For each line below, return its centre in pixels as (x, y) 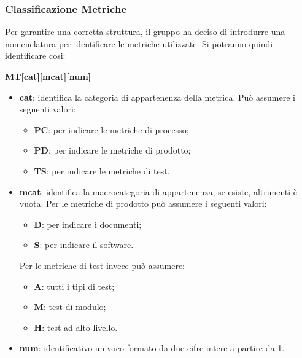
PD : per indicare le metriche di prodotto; (112, 150)
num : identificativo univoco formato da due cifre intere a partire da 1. (152, 348)
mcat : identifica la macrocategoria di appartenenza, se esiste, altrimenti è (158, 191)
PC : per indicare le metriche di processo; (111, 129)
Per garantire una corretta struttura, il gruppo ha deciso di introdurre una (145, 32)
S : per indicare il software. (84, 245)
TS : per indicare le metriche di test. (102, 170)
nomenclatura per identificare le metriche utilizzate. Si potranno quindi (139, 43)
